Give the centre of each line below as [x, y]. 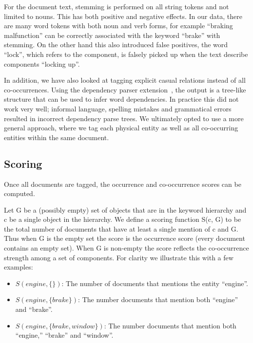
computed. [19, 193]
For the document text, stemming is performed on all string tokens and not [117, 6]
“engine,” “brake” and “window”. [64, 335]
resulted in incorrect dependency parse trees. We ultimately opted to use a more [124, 118]
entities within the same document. [57, 137]
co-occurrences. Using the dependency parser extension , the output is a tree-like [125, 89]
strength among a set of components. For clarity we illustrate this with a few [119, 257]
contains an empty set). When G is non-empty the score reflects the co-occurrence [126, 248]
